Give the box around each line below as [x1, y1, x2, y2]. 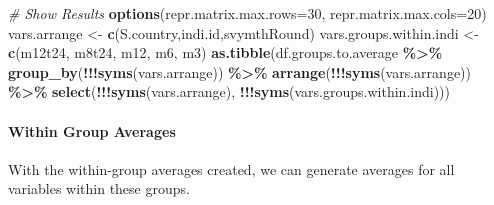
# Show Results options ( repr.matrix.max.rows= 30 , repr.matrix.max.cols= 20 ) [8, 3, 487, 23]
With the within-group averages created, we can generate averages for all [8, 158, 455, 179]
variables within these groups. [8, 178, 190, 199]
